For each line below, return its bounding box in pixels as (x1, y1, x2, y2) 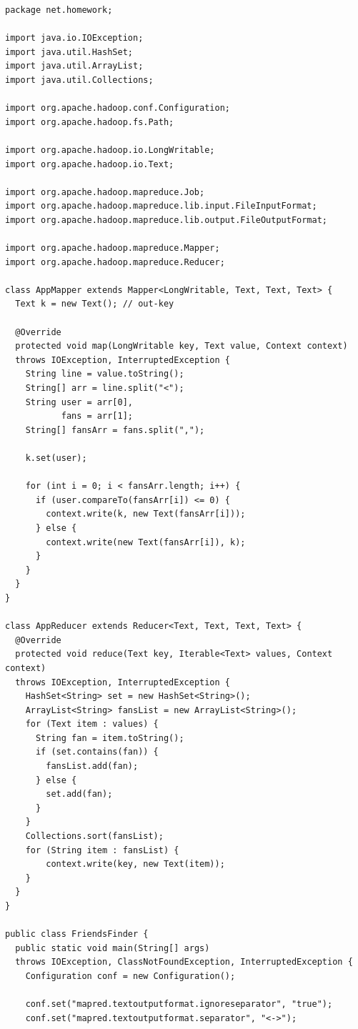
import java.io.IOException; (5, 33, 144, 44)
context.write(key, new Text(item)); (46, 859, 225, 870)
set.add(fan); (46, 789, 113, 800)
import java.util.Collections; (5, 74, 154, 85)
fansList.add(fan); (46, 761, 139, 772)
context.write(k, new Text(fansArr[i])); (46, 509, 246, 520)
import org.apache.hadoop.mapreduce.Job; (5, 187, 205, 197)
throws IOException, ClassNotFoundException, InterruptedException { (15, 957, 353, 968)
